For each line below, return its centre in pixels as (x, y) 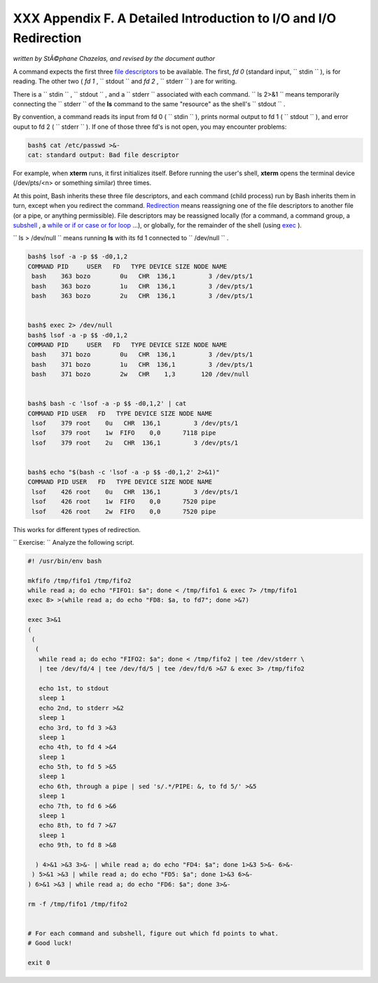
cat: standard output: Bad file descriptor (104, 155)
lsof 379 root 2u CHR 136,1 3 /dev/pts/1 (135, 442)
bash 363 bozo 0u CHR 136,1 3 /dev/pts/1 (142, 276)
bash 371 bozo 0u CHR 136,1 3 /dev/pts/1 (142, 355)
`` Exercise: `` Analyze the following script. (73, 542)
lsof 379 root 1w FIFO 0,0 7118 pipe (124, 433)
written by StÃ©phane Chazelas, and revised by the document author (114, 59)
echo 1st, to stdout (74, 688)
